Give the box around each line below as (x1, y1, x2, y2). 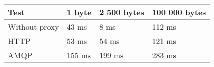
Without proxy (8, 21, 59, 32)
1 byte (67, 6, 92, 18)
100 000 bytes (152, 6, 206, 18)
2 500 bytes (99, 6, 144, 18)
